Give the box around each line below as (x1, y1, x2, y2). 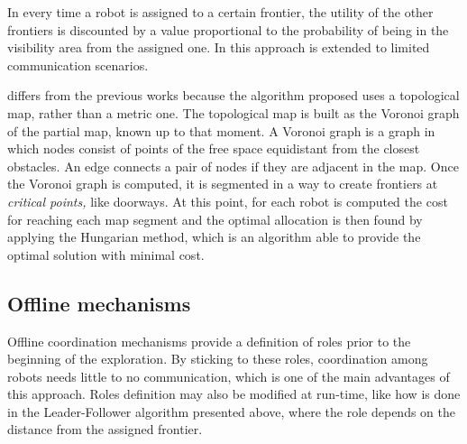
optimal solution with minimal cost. (7, 245, 205, 264)
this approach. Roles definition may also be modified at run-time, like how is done (7, 384, 461, 403)
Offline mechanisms (7, 289, 191, 317)
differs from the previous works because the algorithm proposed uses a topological (7, 86, 460, 105)
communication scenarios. (7, 55, 149, 74)
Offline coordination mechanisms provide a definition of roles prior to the (7, 331, 411, 350)
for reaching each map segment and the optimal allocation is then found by (7, 209, 423, 228)
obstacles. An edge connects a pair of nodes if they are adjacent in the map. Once (7, 156, 459, 175)
